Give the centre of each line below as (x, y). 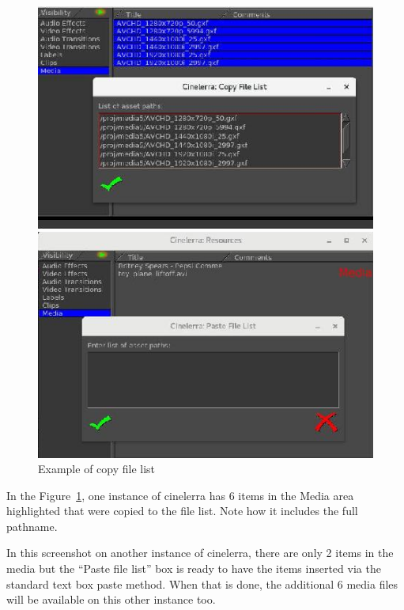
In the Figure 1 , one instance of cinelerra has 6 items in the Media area (180, 495)
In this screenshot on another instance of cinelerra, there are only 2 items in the (200, 553)
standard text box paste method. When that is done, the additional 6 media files (202, 583)
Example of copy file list (97, 469)
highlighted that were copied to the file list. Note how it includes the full (182, 511)
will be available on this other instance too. (111, 599)
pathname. (32, 526)
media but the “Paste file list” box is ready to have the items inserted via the (194, 568)
